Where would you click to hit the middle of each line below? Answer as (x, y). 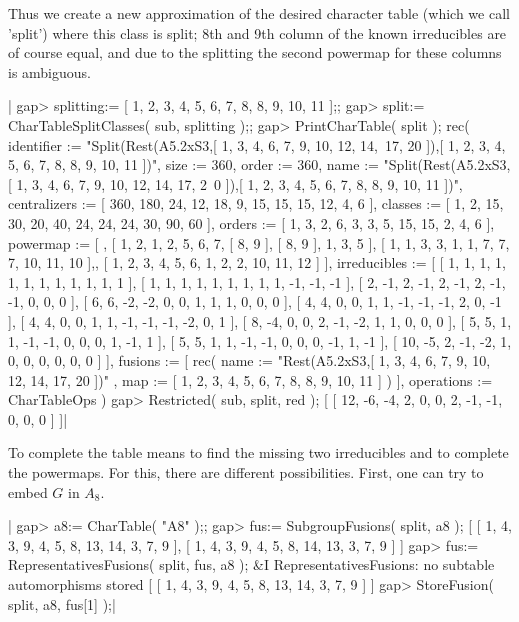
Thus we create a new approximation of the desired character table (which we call (259, 13)
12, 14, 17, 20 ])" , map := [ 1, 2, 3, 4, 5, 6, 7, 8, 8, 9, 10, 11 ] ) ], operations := (250, 379)
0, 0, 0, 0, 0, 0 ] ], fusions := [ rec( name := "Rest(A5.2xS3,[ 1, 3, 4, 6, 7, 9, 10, (249, 360)
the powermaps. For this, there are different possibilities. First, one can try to (246, 472)
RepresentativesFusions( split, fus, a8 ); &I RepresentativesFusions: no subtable (251, 564)
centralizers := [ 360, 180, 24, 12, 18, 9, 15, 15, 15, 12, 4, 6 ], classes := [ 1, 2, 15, (256, 203)
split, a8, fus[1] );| (62, 603)
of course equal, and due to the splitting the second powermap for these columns (255, 52)
